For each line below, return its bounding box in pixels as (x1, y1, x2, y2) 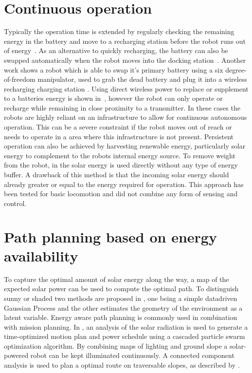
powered (4, 350, 29, 360)
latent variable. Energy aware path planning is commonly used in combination (4, 312, 237, 322)
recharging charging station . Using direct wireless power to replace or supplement (4, 83, 249, 93)
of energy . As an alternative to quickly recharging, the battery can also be (4, 45, 228, 56)
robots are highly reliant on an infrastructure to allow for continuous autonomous (4, 112, 247, 122)
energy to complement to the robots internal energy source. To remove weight (4, 150, 235, 160)
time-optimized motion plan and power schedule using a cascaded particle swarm (4, 331, 245, 341)
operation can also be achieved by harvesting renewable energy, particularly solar (4, 141, 246, 151)
